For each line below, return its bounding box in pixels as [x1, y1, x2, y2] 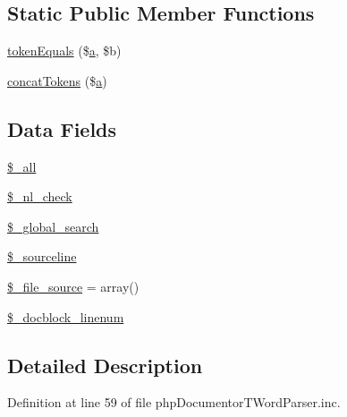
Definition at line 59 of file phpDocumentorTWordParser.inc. [7, 393, 341, 412]
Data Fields [7, 115, 117, 142]
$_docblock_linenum [7, 307, 124, 326]
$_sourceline [7, 247, 77, 266]
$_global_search [7, 217, 99, 235]
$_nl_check [7, 187, 72, 206]
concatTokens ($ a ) [7, 71, 107, 89]
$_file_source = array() [7, 277, 140, 295]
